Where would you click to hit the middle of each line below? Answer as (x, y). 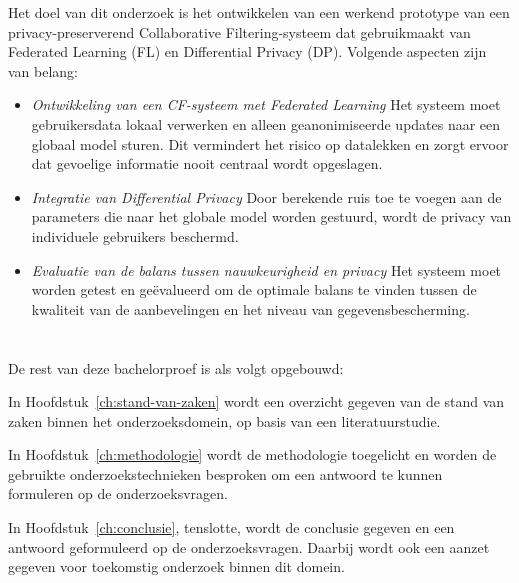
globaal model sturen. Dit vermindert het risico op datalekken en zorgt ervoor (270, 143)
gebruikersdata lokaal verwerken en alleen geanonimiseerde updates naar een (266, 123)
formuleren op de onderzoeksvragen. (118, 493)
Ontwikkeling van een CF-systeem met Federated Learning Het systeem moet (266, 104)
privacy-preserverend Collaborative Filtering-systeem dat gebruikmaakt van (239, 31)
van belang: (43, 70)
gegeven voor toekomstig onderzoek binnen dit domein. (176, 566)
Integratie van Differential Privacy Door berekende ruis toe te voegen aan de (266, 196)
